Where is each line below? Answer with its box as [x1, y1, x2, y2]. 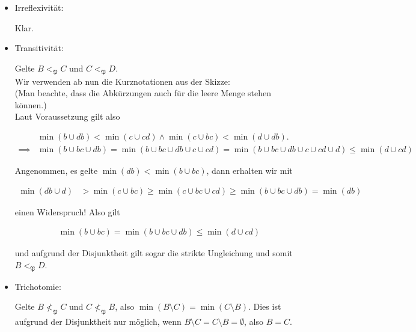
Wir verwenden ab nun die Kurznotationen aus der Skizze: [14, 75, 230, 87]
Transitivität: [14, 41, 64, 54]
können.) [14, 98, 47, 111]
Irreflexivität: [14, 1, 64, 13]
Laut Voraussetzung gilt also [14, 110, 120, 123]
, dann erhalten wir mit [206, 164, 293, 177]
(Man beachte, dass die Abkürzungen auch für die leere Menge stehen [14, 87, 271, 99]
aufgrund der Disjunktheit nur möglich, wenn [14, 315, 182, 328]
